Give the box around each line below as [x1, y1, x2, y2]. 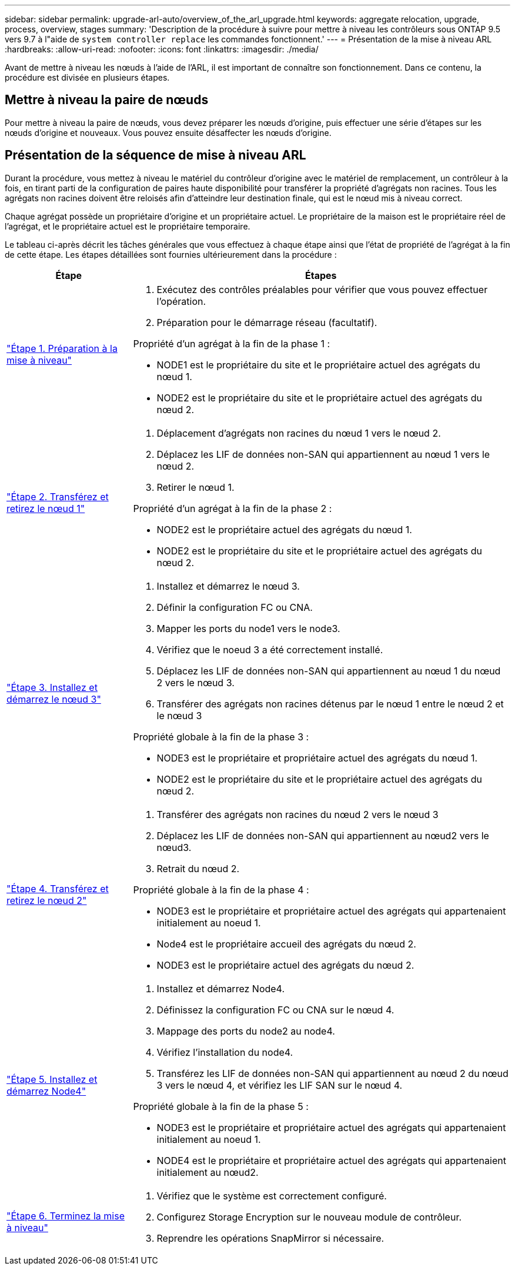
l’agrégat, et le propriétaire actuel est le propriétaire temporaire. [5, 221, 250, 231]
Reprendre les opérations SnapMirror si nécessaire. [156, 1232, 384, 1244]
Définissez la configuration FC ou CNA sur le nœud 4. [156, 1003, 394, 1016]
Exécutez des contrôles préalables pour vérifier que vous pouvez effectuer [156, 283, 488, 295]
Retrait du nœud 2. [156, 862, 240, 875]
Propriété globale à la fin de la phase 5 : [133, 1100, 309, 1112]
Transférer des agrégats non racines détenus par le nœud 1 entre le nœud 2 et [156, 697, 504, 710]
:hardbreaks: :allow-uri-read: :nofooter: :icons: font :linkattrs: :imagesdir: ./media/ [5, 44, 319, 54]
